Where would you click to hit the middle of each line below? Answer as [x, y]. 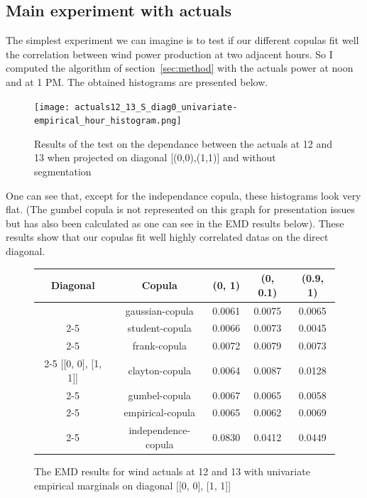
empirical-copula [159, 412]
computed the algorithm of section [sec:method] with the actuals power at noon [180, 68]
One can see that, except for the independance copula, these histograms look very [183, 195]
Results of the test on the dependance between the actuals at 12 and [183, 143]
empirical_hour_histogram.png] [108, 121]
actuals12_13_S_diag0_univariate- [156, 107]
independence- [160, 430]
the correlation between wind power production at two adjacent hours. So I [169, 54]
